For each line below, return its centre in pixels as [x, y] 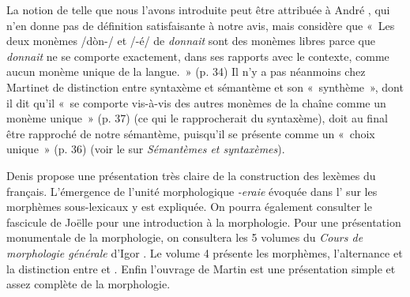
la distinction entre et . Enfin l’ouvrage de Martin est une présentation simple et [201, 268]
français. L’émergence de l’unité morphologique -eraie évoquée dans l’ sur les [192, 191]
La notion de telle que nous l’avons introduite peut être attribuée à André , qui [198, 9]
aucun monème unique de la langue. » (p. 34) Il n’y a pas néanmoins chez [186, 71]
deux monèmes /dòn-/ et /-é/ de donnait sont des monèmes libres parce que [191, 41]
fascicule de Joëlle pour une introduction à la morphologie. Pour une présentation [204, 222]
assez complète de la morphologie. [88, 284]
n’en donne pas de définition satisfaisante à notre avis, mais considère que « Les [201, 25]
